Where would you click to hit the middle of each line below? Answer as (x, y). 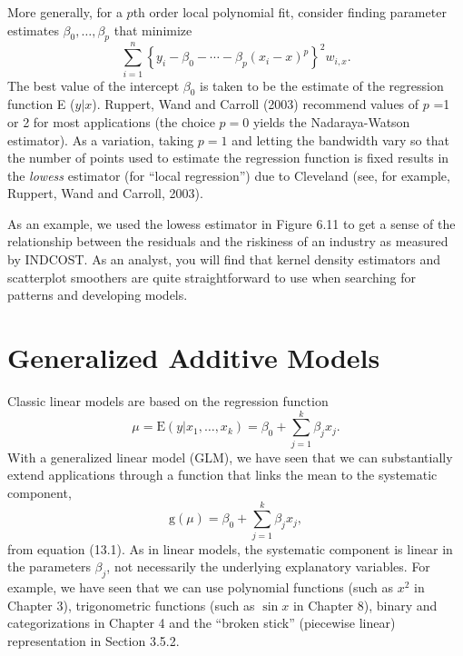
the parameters (49, 567)
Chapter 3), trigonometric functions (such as (131, 605)
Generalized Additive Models (194, 358)
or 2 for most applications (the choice (111, 121)
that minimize (153, 30)
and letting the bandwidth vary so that (340, 139)
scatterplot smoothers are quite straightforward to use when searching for (212, 277)
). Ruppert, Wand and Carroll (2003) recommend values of (256, 104)
